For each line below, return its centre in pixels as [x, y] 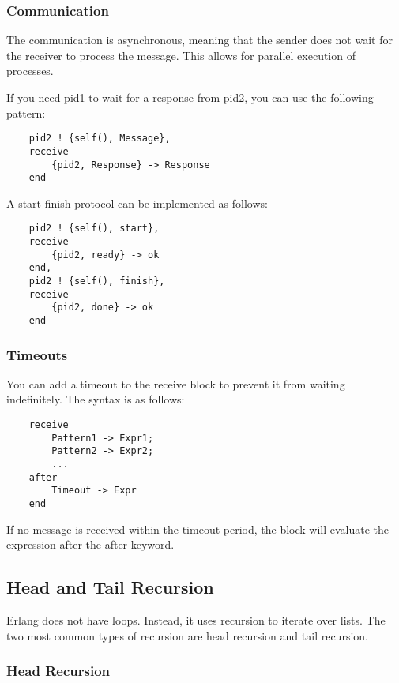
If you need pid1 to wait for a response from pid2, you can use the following [190, 97]
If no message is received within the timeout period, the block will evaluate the [198, 529]
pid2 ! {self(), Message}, [100, 139]
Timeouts [37, 354]
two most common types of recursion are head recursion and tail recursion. [187, 635]
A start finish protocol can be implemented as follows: [137, 203]
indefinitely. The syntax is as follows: [96, 399]
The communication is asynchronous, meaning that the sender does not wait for [199, 40]
